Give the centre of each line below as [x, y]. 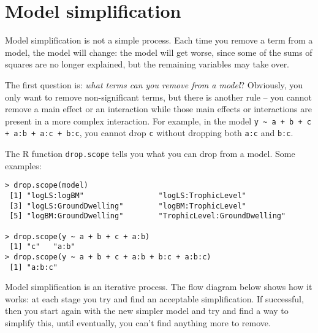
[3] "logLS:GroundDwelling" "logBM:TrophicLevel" [128, 206]
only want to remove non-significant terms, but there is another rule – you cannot [158, 97]
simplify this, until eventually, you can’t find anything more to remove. [138, 322]
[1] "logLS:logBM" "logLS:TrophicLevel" [128, 195]
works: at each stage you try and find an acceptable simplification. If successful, [154, 298]
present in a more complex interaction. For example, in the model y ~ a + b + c [158, 121]
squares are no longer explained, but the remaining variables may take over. [147, 64]
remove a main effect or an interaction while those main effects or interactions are [158, 109]
